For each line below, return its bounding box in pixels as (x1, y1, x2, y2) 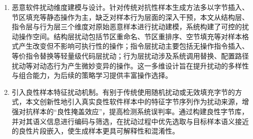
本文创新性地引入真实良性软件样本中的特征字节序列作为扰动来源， (25, 96, 242, 107)
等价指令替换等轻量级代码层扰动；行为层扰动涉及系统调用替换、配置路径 (11, 50, 249, 61)
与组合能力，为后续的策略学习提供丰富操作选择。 (11, 70, 172, 80)
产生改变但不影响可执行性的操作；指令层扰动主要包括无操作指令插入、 (18, 41, 249, 51)
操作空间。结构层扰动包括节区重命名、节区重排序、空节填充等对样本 (18, 31, 242, 41)
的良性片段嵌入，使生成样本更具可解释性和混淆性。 (11, 126, 179, 136)
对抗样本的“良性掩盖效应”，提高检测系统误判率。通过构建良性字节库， (18, 106, 249, 116)
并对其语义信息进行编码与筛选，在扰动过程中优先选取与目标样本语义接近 (11, 116, 249, 126)
